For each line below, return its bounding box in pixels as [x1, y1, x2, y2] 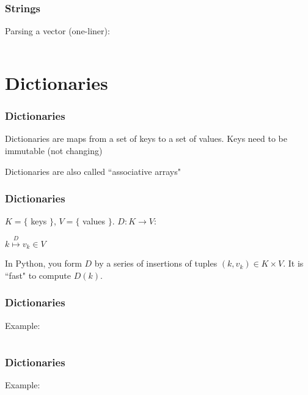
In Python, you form [5, 257, 82, 270]
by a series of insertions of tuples [94, 257, 218, 270]
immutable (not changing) [5, 144, 103, 157]
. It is [283, 257, 304, 270]
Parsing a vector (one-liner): [5, 24, 110, 37]
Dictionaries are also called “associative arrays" [5, 164, 181, 177]
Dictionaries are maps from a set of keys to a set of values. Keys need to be [5, 132, 287, 145]
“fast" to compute [5, 268, 71, 281]
